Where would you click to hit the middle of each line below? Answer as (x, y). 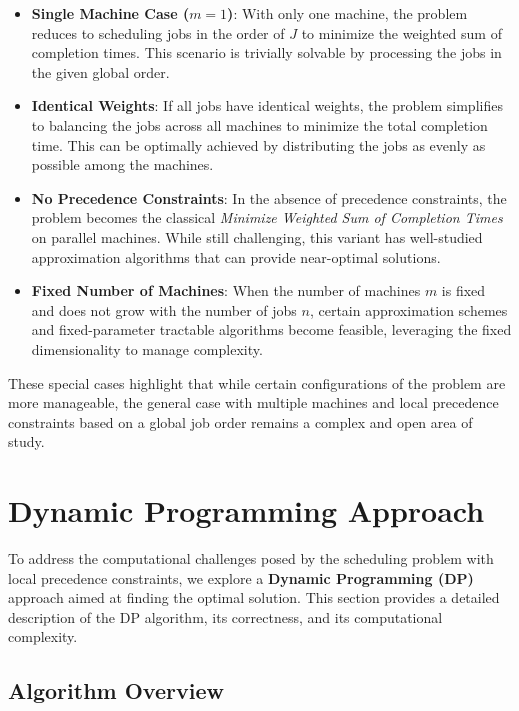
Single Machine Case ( (110, 13)
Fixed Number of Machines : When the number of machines (226, 290)
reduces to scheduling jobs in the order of (158, 32)
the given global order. (100, 71)
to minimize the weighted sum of (401, 32)
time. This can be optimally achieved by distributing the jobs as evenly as (258, 144)
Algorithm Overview (116, 690)
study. (26, 441)
